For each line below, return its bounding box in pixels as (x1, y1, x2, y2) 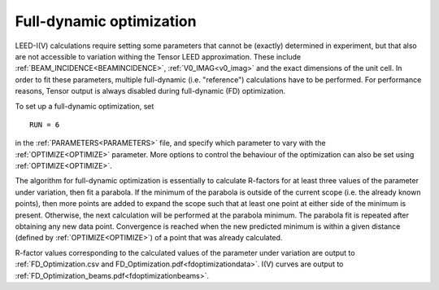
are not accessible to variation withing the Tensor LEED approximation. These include (15, 51, 302, 61)
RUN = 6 (29, 120, 60, 130)
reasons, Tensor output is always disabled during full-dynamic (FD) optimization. (15, 86, 286, 96)
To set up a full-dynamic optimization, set (15, 101, 154, 111)
